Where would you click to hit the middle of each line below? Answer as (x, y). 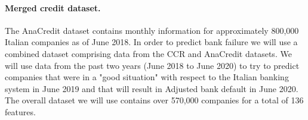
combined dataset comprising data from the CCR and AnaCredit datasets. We (148, 53)
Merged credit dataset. (53, 7)
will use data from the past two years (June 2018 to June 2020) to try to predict (152, 65)
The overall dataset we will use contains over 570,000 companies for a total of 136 (154, 100)
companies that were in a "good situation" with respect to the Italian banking (147, 77)
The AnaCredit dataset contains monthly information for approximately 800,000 (152, 30)
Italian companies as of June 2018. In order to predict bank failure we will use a (151, 42)
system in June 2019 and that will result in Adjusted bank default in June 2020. (152, 88)
